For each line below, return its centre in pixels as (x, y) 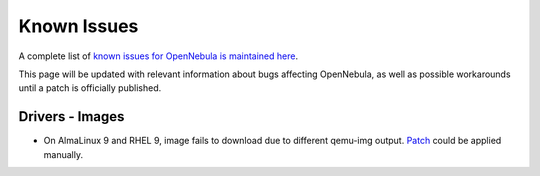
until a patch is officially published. (90, 88)
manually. (63, 154)
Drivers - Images (71, 116)
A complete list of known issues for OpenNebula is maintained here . (158, 56)
